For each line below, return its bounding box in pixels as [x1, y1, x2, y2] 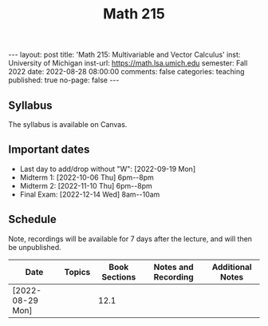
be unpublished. [8, 242, 61, 252]
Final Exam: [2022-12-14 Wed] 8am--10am [19, 189, 160, 199]
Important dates [8, 143, 90, 157]
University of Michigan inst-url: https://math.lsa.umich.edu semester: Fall [8, 58, 248, 68]
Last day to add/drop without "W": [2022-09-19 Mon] [19, 164, 196, 173]
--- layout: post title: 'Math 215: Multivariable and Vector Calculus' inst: [8, 50, 241, 60]
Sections [101, 271, 136, 282]
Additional [211, 261, 253, 272]
